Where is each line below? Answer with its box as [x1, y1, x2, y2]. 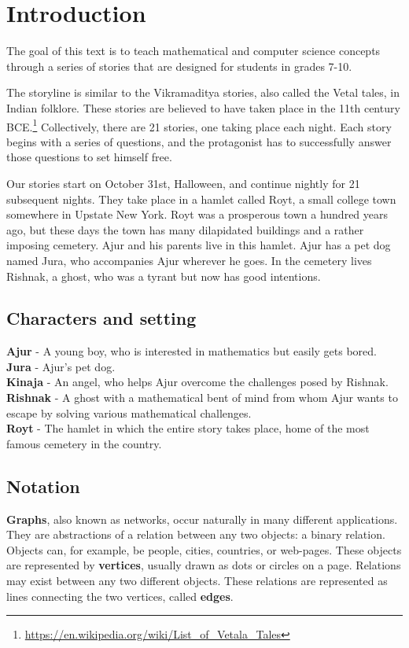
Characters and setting [6, 306, 197, 330]
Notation [6, 473, 80, 498]
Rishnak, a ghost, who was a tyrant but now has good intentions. [6, 267, 321, 284]
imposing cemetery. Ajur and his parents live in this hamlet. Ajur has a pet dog [6, 237, 391, 253]
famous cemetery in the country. [6, 435, 162, 451]
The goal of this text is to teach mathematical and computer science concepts [6, 42, 381, 59]
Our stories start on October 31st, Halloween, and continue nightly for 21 [6, 175, 360, 191]
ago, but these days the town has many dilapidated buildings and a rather [6, 221, 364, 237]
